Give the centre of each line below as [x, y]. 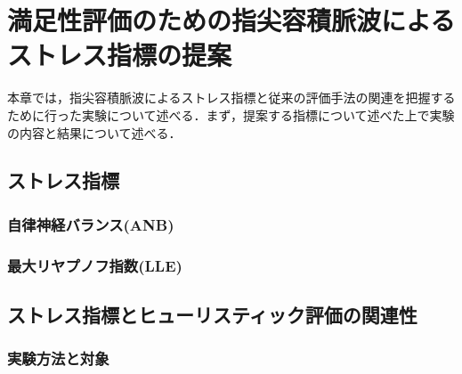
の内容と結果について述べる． [94, 132]
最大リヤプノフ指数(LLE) [95, 265]
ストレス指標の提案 [120, 55]
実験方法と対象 [58, 358]
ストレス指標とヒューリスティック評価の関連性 [212, 314]
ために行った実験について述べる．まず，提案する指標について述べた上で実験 [231, 114]
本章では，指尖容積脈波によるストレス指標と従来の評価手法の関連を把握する [231, 98]
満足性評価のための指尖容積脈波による [231, 20]
